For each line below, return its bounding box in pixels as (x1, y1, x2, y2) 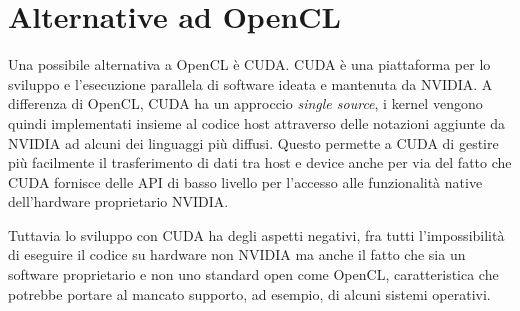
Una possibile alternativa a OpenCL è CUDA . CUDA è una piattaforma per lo (8, 54, 491, 75)
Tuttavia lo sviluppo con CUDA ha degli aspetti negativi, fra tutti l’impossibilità (8, 224, 505, 245)
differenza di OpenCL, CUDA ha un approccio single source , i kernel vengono (8, 93, 483, 114)
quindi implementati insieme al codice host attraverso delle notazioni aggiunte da (8, 112, 505, 133)
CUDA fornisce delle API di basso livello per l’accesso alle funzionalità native (8, 171, 483, 192)
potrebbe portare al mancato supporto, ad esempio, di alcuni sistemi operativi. (8, 283, 491, 304)
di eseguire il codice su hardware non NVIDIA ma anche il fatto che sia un (8, 244, 466, 265)
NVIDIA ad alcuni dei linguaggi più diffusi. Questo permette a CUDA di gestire (8, 132, 499, 153)
